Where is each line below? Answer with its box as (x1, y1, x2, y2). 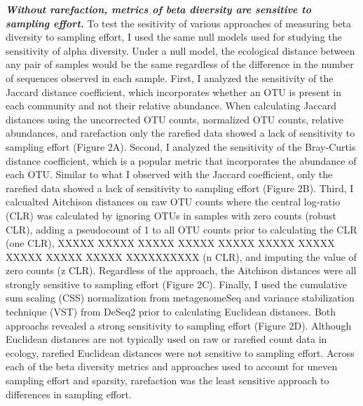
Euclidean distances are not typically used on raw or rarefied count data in (6, 332, 327, 346)
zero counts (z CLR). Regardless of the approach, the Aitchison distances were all (6, 263, 357, 278)
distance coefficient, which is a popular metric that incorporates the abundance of (6, 153, 357, 168)
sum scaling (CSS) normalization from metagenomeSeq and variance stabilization (6, 290, 355, 305)
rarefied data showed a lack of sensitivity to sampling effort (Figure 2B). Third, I (6, 180, 354, 195)
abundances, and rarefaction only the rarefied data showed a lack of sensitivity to (6, 126, 355, 140)
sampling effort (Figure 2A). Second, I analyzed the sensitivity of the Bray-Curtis (6, 139, 356, 154)
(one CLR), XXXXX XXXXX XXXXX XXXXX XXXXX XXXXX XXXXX (6, 236, 335, 250)
